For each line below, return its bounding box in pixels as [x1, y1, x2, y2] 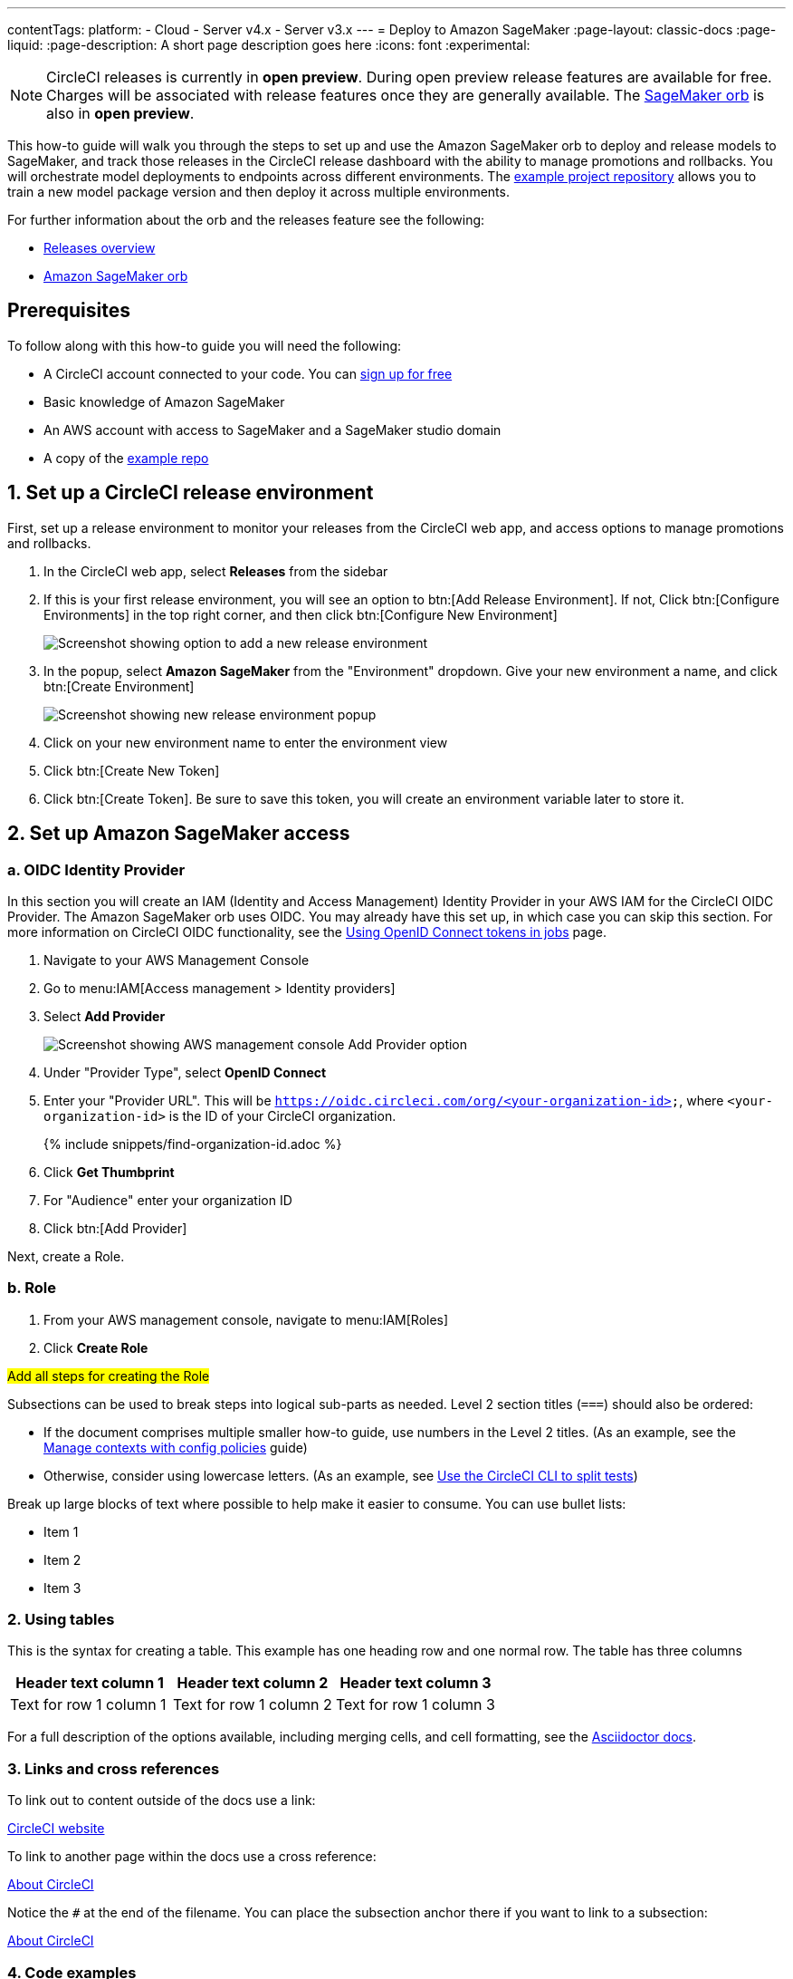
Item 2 [43, 1551, 81, 1568]
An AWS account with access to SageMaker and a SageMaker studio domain [43, 421, 502, 438]
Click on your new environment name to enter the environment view [43, 734, 448, 750]
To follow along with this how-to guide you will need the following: [7, 337, 402, 353]
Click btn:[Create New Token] [43, 762, 220, 778]
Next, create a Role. [7, 1248, 125, 1264]
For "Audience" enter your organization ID [43, 1192, 292, 1208]
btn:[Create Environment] [43, 678, 195, 694]
